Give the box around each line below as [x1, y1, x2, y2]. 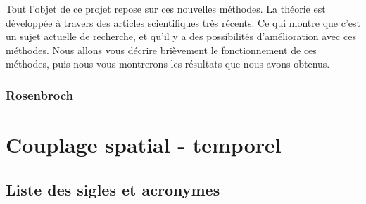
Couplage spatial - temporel [6, 130, 282, 158]
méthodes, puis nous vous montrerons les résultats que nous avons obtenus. [6, 56, 330, 71]
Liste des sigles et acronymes [6, 178, 220, 200]
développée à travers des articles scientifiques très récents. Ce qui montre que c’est [6, 15, 360, 30]
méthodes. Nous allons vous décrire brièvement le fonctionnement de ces [6, 42, 317, 57]
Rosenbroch [6, 86, 73, 103]
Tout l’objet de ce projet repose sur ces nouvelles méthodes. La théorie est [6, 1, 326, 15]
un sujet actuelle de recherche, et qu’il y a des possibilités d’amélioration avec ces [6, 29, 356, 44]
